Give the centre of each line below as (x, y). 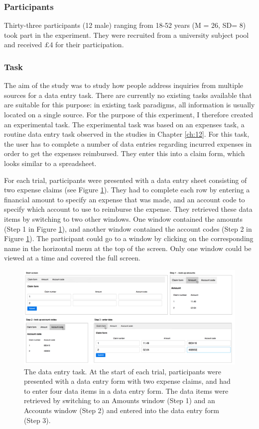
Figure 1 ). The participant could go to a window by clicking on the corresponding (129, 238)
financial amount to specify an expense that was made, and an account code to (125, 199)
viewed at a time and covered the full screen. (72, 258)
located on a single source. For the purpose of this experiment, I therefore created (129, 114)
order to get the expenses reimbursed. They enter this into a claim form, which (125, 153)
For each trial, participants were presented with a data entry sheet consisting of (126, 180)
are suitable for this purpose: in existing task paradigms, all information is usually (129, 105)
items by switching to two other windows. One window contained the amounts (124, 218)
